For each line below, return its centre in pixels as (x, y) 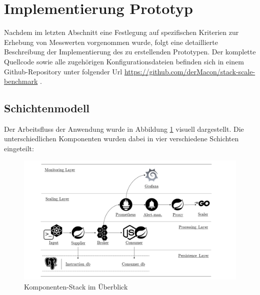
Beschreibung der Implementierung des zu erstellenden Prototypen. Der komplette (130, 52)
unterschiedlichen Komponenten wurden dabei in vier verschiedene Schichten (121, 139)
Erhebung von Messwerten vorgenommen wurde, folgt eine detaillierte (111, 42)
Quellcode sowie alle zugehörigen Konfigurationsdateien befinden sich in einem (124, 61)
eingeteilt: (19, 148)
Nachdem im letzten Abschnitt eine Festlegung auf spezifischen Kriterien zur (121, 32)
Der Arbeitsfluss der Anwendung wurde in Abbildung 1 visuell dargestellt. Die (124, 129)
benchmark (21, 81)
